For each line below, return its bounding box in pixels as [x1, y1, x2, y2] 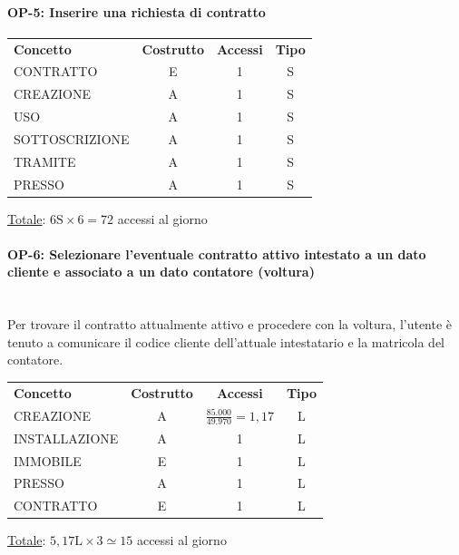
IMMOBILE [14, 451, 82, 470]
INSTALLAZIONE [14, 428, 119, 447]
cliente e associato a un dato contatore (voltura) [7, 262, 315, 281]
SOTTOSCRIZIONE [14, 129, 130, 148]
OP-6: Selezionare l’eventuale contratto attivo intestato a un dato [7, 244, 426, 263]
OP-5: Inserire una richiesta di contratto [7, 2, 266, 21]
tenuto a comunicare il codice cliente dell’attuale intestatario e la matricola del [7, 332, 444, 351]
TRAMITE [14, 151, 76, 170]
